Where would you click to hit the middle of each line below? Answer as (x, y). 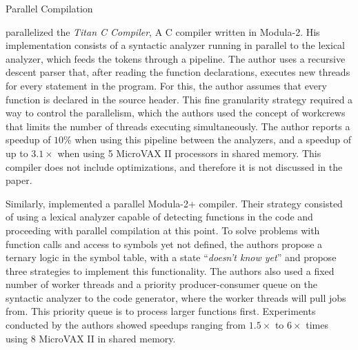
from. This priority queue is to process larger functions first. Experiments (161, 311)
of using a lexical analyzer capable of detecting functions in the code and (159, 217)
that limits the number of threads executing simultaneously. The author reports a (178, 126)
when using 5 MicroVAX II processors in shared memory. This (189, 153)
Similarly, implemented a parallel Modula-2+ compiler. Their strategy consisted (174, 203)
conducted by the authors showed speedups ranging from (126, 325)
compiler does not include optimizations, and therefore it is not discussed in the (174, 166)
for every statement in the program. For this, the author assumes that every (166, 85)
